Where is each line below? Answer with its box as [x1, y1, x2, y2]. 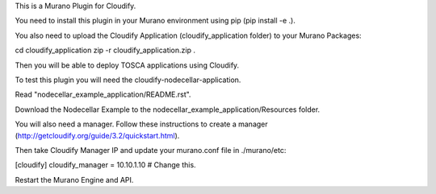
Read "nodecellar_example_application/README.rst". [15, 89, 191, 100]
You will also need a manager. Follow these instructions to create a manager [15, 119, 268, 129]
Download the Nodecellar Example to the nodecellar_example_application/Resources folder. [15, 105, 321, 114]
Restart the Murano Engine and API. [15, 175, 134, 184]
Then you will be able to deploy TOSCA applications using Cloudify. [15, 60, 240, 70]
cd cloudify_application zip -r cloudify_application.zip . [15, 45, 195, 56]
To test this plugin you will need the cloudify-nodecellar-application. [15, 75, 241, 85]
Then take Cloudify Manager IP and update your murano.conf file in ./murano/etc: [15, 145, 287, 155]
